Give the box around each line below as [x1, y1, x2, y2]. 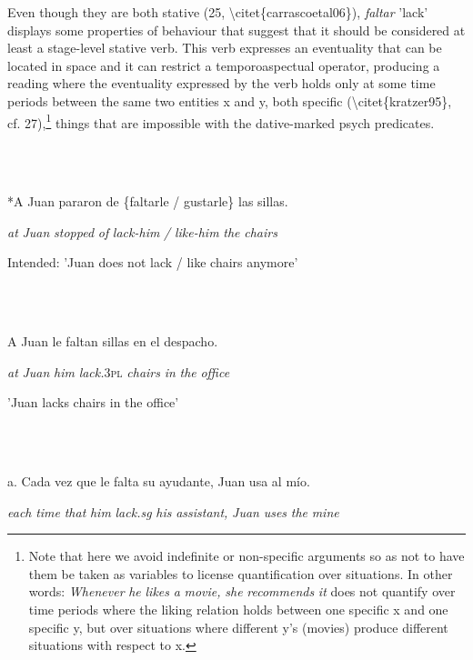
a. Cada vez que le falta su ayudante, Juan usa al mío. [7, 471, 310, 490]
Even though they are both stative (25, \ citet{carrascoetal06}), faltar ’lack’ [7, 3, 428, 21]
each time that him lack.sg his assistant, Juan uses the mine [7, 502, 339, 521]
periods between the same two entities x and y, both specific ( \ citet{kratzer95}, [7, 91, 452, 110]
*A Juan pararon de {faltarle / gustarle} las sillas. [7, 192, 288, 210]
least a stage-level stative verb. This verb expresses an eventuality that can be [7, 38, 442, 57]
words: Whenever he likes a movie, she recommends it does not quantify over [28, 582, 456, 601]
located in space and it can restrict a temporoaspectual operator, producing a [7, 55, 440, 75]
